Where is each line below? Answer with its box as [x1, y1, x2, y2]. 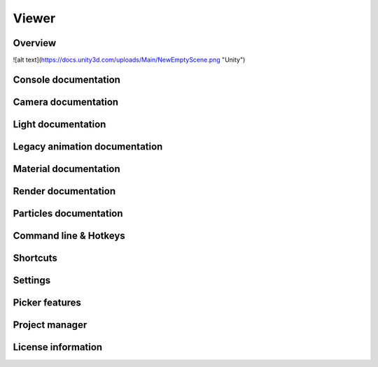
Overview [13, 37, 57, 49]
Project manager [13, 319, 87, 331]
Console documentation [13, 73, 120, 85]
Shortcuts [13, 252, 57, 264]
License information [13, 341, 103, 353]
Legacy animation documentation [13, 141, 163, 152]
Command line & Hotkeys [13, 229, 125, 241]
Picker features [13, 297, 82, 309]
